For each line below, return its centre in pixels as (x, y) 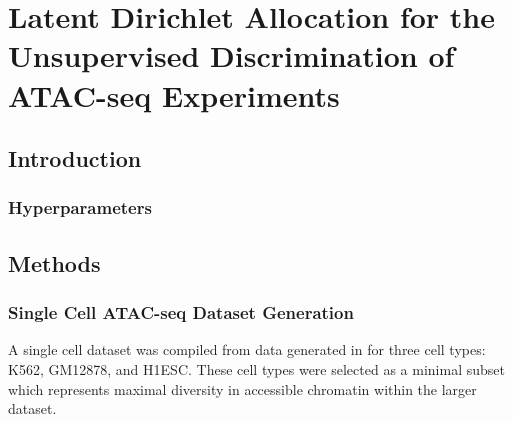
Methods (54, 262)
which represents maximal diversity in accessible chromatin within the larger (242, 388)
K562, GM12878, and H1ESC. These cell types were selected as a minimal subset (256, 368)
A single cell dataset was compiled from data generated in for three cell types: (247, 349)
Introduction (75, 158)
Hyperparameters (80, 207)
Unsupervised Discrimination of (231, 55)
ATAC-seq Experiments (174, 94)
